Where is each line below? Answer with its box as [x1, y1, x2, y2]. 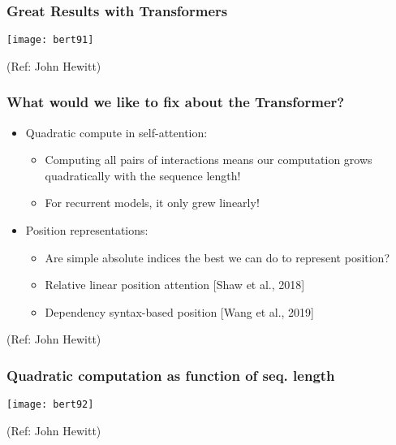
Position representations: [25, 222, 148, 239]
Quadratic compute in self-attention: [25, 123, 208, 140]
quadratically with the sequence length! [45, 166, 241, 184]
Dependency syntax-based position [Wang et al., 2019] [45, 303, 314, 320]
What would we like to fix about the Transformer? [6, 92, 345, 112]
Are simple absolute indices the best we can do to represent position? [45, 248, 390, 266]
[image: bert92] [6, 399, 94, 411]
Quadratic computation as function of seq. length [6, 365, 335, 385]
